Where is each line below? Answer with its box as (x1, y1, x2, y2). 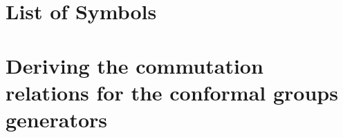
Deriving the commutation (6, 51, 263, 79)
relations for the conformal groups (6, 78, 338, 106)
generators (6, 105, 108, 133)
